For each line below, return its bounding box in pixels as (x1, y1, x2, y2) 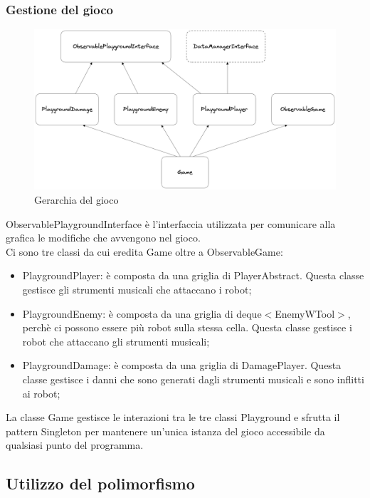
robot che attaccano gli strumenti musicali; (22, 333, 210, 348)
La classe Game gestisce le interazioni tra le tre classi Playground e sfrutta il (6, 410, 340, 425)
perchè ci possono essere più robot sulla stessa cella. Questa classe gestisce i (22, 320, 352, 335)
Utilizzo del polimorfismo (6, 472, 195, 494)
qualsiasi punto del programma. (6, 437, 144, 452)
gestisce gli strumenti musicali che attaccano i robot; (22, 282, 252, 297)
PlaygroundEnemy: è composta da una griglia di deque (22, 306, 262, 321)
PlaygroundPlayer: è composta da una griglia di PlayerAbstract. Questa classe (22, 268, 364, 283)
